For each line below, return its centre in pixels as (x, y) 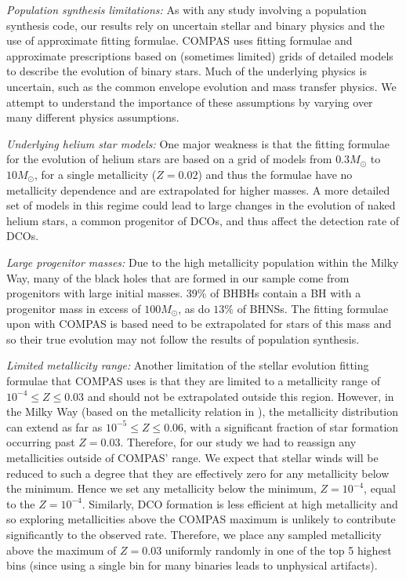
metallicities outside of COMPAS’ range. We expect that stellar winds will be (192, 458)
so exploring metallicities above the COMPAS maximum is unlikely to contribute (201, 519)
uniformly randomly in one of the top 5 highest (278, 550)
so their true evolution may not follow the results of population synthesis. (183, 339)
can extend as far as (54, 426)
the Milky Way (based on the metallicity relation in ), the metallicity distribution (203, 411)
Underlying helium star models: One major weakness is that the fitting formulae (198, 143)
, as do (194, 308)
